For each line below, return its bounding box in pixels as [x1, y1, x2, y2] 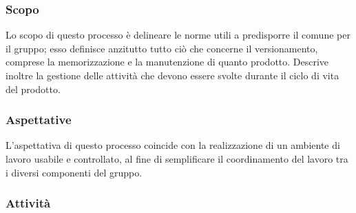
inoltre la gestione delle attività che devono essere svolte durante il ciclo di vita [6, 68, 339, 82]
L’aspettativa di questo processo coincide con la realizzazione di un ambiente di [6, 138, 340, 152]
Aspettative [6, 111, 72, 128]
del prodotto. [6, 81, 61, 96]
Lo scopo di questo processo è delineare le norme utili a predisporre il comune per [6, 28, 350, 42]
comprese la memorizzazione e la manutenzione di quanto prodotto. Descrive [6, 54, 329, 69]
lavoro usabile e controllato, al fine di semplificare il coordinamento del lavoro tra [6, 152, 348, 165]
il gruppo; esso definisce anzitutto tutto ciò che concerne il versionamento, [6, 41, 318, 55]
